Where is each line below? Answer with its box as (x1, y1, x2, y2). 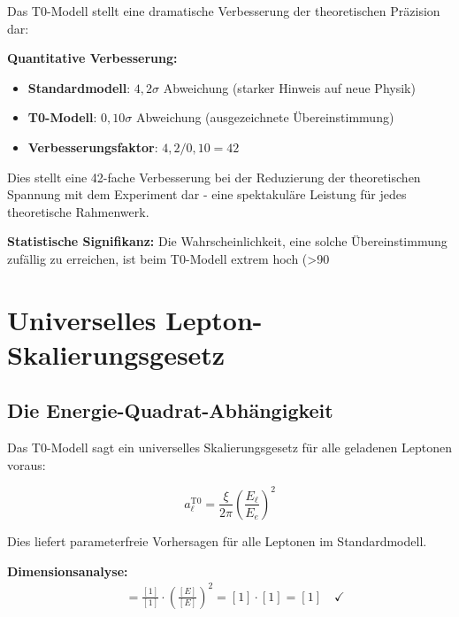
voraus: (7, 455, 46, 474)
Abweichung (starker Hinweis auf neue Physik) (163, 78, 416, 96)
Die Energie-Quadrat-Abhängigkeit (7, 397, 333, 424)
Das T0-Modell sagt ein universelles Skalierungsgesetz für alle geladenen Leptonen (7, 438, 453, 457)
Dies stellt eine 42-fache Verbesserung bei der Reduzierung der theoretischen (7, 167, 421, 186)
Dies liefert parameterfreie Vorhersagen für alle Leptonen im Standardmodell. (7, 531, 427, 550)
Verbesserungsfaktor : (27, 137, 158, 156)
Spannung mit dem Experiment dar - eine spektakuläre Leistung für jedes (7, 185, 407, 204)
